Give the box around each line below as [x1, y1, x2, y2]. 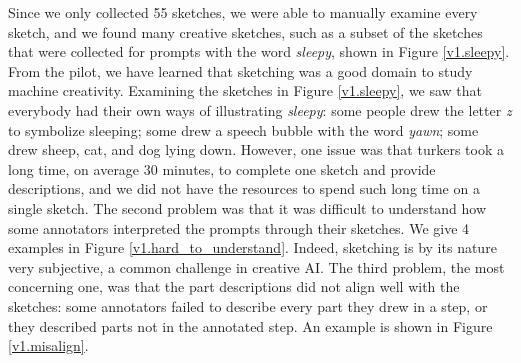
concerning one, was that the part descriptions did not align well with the [8, 276, 460, 297]
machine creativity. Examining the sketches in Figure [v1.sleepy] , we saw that [8, 80, 483, 101]
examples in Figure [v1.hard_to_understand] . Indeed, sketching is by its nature [8, 237, 497, 258]
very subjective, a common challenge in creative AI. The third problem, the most [8, 256, 505, 277]
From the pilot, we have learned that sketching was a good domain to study [8, 60, 473, 81]
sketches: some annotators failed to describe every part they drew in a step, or [8, 295, 488, 316]
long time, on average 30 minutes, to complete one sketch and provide [8, 158, 436, 179]
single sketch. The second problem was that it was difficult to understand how [8, 197, 487, 218]
